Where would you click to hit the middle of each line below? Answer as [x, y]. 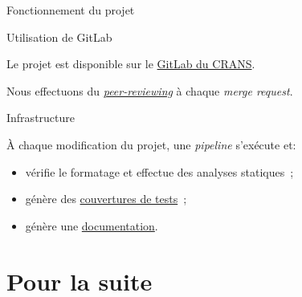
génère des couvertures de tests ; [106, 199]
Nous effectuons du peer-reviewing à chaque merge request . [150, 90]
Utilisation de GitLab [59, 37]
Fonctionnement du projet [71, 10]
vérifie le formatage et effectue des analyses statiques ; [159, 171]
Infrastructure [41, 118]
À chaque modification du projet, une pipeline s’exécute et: [151, 144]
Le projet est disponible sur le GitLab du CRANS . [131, 64]
